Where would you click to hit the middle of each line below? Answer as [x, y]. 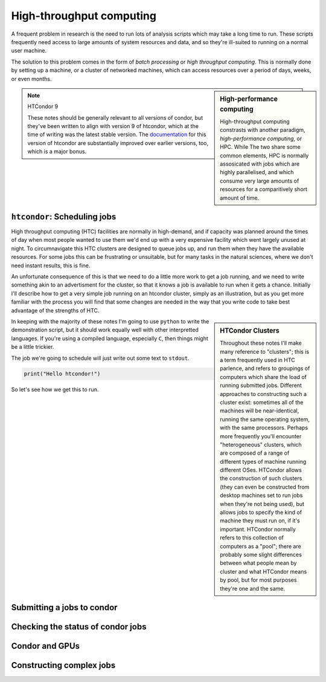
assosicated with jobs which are [260, 164]
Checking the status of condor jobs [79, 627]
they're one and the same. [253, 588]
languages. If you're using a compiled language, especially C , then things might [110, 338]
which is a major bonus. [57, 152]
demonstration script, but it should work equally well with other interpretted [105, 330]
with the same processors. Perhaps [264, 428]
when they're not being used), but [262, 504]
